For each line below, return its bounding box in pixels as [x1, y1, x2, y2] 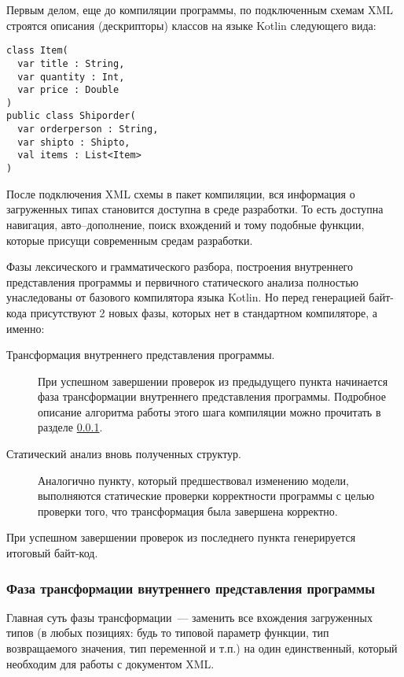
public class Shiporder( [6, 110, 136, 122]
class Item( [6, 45, 68, 57]
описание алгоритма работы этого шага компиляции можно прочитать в [38, 403, 381, 420]
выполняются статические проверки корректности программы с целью [38, 487, 375, 504]
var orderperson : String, [17, 124, 159, 135]
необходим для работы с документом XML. [6, 655, 215, 671]
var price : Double [17, 84, 119, 96]
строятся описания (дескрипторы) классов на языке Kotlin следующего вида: [6, 17, 376, 33]
